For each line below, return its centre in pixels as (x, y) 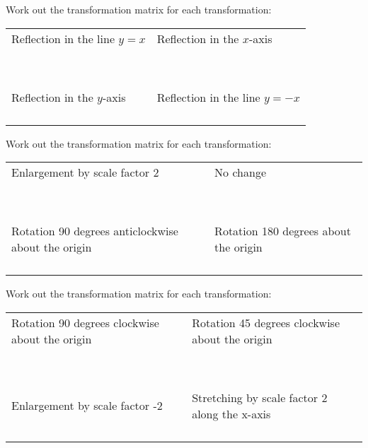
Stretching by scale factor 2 (260, 397)
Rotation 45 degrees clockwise (266, 322)
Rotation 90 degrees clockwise (85, 322)
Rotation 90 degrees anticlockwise (95, 231)
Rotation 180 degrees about (283, 231)
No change (240, 172)
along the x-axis (231, 413)
